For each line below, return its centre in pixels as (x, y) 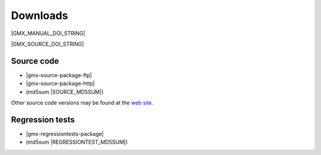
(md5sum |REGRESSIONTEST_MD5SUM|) (77, 142)
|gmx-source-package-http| (60, 84)
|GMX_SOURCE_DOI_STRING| (48, 44)
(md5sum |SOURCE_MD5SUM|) (65, 91)
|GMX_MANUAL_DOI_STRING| (48, 33)
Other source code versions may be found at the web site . (82, 103)
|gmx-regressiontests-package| (65, 134)
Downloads (40, 15)
